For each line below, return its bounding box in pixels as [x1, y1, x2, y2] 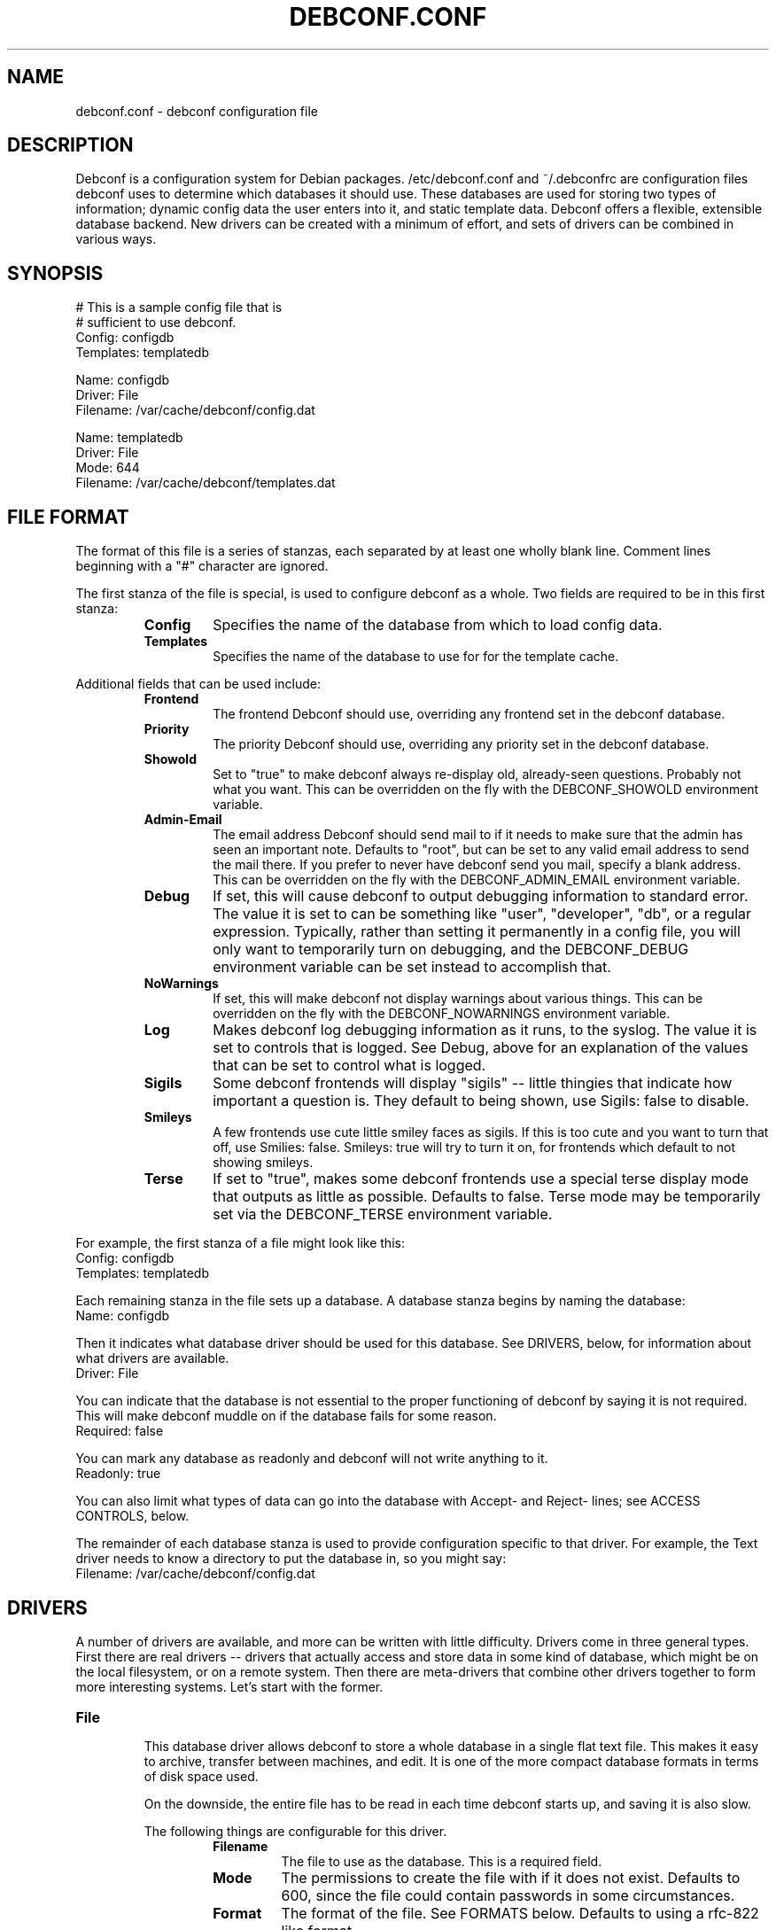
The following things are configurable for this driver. [144, 1823, 447, 1839]
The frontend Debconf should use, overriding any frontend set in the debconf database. [213, 706, 726, 722]
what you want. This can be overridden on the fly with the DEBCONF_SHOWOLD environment [213, 782, 759, 798]
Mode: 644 [75, 460, 140, 476]
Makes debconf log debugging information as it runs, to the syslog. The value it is [213, 1021, 757, 1039]
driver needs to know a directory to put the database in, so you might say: [75, 1551, 507, 1567]
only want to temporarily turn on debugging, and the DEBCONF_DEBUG [213, 940, 689, 959]
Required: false [75, 1423, 164, 1439]
